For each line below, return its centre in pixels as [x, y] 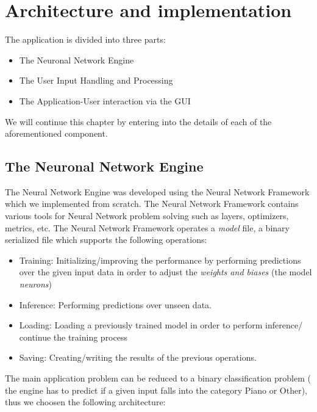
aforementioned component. [56, 133]
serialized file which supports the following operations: [106, 240]
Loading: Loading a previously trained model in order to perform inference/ [161, 325]
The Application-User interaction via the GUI [105, 100]
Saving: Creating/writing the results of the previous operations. [138, 357]
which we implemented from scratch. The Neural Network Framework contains [152, 204]
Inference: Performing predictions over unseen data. [115, 304]
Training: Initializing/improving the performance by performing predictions [160, 260]
